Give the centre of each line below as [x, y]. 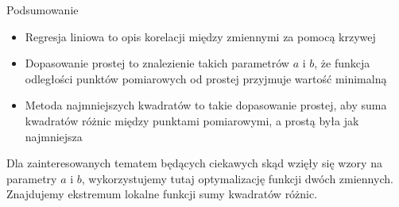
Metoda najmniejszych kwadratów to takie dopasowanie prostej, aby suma [206, 105]
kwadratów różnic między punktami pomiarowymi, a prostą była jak [192, 120]
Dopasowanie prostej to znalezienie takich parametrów [157, 63]
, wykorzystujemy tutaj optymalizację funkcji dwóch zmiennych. [237, 178]
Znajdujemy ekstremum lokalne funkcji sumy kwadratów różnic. [162, 194]
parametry [32, 178]
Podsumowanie [43, 10]
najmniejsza [54, 136]
